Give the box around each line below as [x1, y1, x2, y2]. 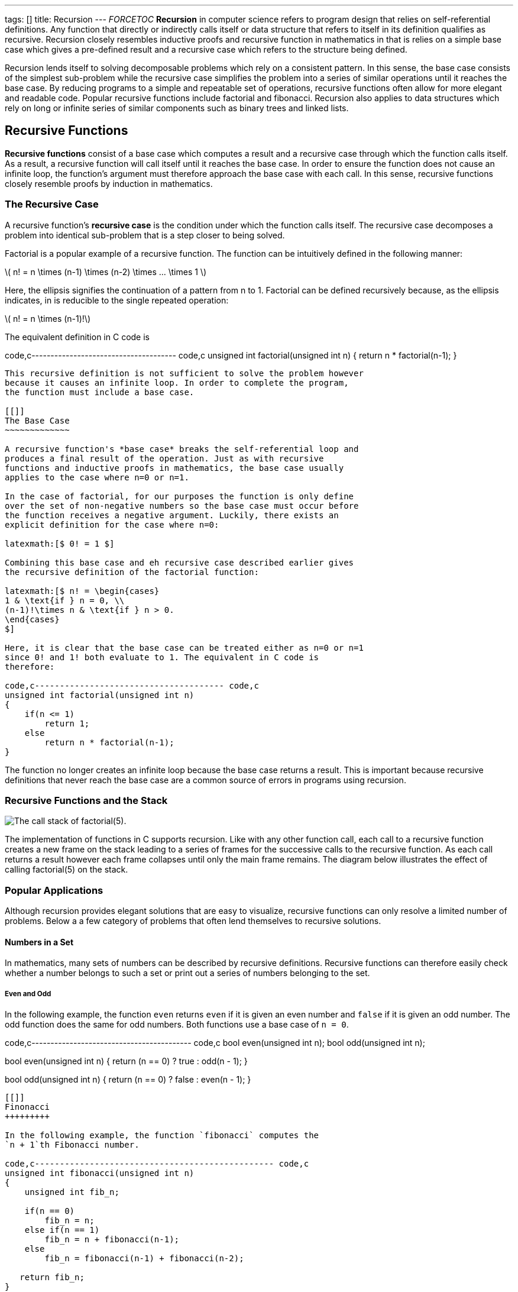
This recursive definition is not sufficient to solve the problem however [5, 368, 364, 378]
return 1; [44, 718, 90, 728]
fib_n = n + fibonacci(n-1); [44, 1235, 180, 1245]
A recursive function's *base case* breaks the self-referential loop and [5, 444, 359, 454]
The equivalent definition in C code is [5, 331, 150, 342]
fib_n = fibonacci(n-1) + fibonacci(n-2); [44, 1254, 244, 1264]
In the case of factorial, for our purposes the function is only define [5, 491, 354, 501]
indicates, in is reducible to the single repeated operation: [5, 295, 229, 305]
